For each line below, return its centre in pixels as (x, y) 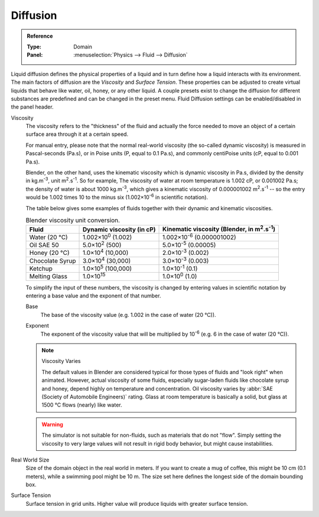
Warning (52, 424)
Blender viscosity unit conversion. (73, 220)
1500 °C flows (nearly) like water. (82, 405)
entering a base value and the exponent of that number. (93, 296)
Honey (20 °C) (49, 253)
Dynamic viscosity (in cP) (119, 229)
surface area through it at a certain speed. (77, 134)
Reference (40, 36)
